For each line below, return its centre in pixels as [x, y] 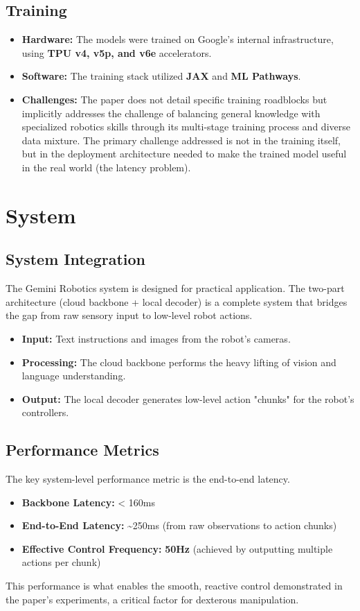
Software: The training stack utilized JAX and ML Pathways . [161, 76]
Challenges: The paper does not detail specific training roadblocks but [174, 99]
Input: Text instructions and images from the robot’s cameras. [156, 338]
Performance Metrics [82, 450]
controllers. [45, 412]
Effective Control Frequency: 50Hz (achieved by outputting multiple [177, 548]
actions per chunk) [61, 562]
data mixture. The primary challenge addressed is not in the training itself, [181, 140]
